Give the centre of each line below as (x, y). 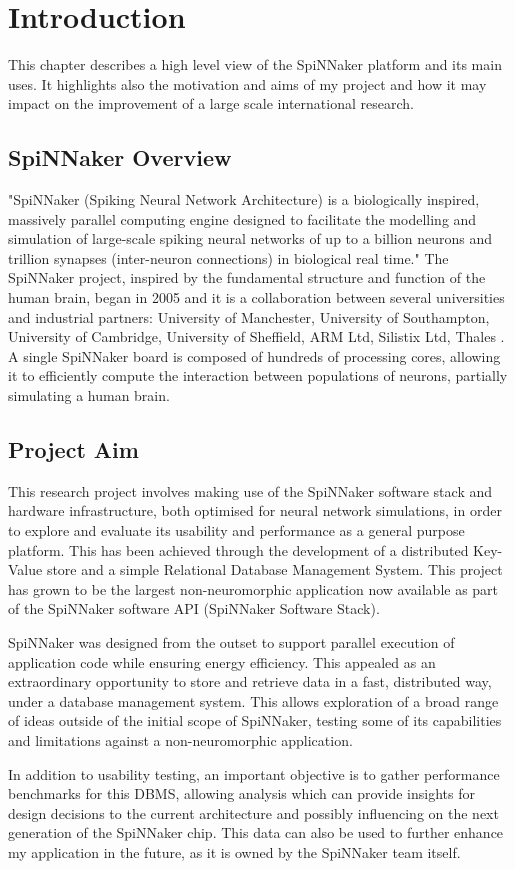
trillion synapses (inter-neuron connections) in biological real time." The (228, 257)
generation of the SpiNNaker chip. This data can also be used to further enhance (256, 832)
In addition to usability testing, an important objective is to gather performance (254, 773)
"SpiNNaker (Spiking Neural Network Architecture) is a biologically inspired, (244, 199)
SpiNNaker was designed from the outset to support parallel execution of (231, 642)
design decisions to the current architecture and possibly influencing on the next (253, 812)
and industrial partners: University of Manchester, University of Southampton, (249, 316)
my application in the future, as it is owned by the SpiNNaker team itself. (234, 851)
